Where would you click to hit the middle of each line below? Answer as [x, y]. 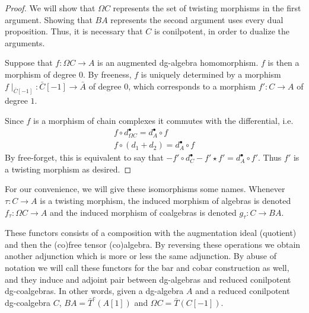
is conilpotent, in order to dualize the [222, 31]
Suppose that [29, 63]
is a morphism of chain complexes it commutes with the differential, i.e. [163, 121]
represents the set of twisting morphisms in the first [207, 8]
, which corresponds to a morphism [192, 86]
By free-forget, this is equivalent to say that [84, 157]
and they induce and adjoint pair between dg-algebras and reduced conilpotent [148, 279]
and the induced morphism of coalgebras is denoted [143, 212]
